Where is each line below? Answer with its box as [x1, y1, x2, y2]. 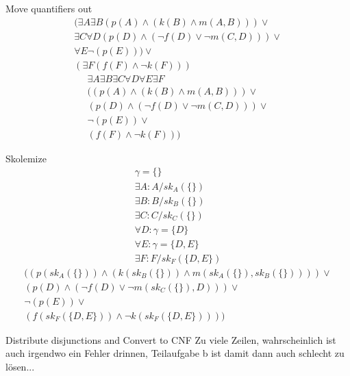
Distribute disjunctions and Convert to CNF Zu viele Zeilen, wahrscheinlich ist [5, 332, 336, 347]
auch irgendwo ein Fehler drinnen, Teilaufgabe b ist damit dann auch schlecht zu [5, 346, 345, 360]
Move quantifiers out [5, 1, 92, 15]
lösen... [5, 360, 35, 373]
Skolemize [5, 151, 47, 165]
